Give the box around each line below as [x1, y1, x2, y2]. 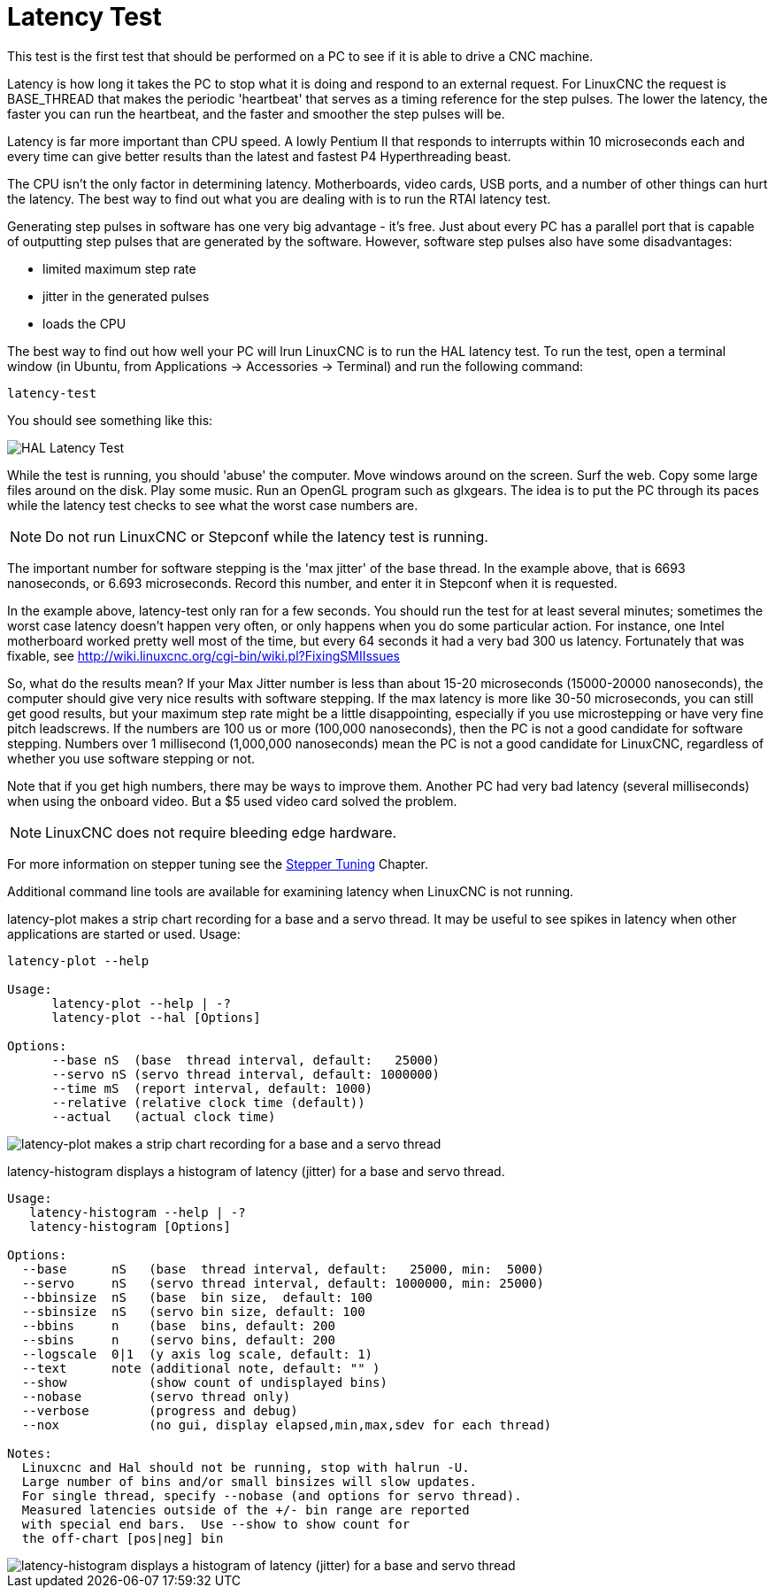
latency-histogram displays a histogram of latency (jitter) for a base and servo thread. [7, 1163, 505, 1179]
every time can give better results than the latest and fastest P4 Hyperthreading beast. [7, 148, 511, 164]
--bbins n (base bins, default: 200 [21, 1318, 335, 1333]
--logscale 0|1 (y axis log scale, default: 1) [21, 1346, 373, 1361]
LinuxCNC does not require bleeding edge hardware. [45, 823, 397, 841]
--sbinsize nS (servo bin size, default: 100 [21, 1304, 365, 1319]
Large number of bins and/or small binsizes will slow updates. [21, 1474, 478, 1489]
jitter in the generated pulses [42, 288, 210, 304]
